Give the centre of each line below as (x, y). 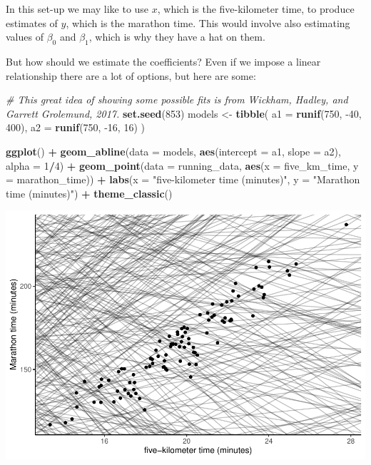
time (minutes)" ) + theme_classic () (89, 193)
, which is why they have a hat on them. (177, 37)
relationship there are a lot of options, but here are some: (131, 75)
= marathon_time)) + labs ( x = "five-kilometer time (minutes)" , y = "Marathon (183, 179)
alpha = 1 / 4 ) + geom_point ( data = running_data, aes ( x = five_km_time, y (182, 165)
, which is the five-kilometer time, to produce (256, 9)
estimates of (32, 22)
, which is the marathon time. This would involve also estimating (208, 22)
